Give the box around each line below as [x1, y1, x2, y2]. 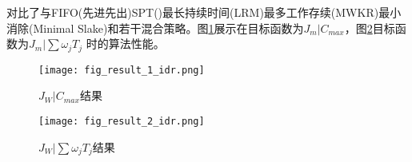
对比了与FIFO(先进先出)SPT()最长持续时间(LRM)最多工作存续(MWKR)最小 [6, 4, 402, 20]
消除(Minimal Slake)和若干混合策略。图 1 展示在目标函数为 [6, 19, 304, 36]
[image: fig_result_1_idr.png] [38, 64, 205, 76]
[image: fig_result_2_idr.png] [38, 115, 205, 127]
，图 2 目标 [344, 19, 395, 36]
